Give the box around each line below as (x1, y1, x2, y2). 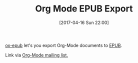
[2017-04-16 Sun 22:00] (59, 19, 109, 25)
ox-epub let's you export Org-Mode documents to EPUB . (5, 42, 122, 48)
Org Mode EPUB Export (35, 3, 133, 14)
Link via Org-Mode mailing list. (5, 52, 68, 58)
